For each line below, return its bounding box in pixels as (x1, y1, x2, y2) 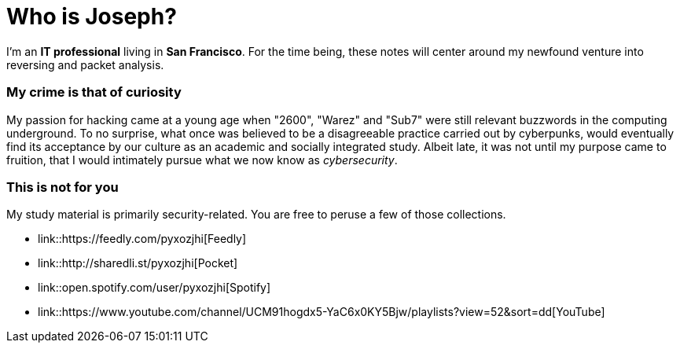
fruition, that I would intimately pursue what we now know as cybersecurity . (6, 152, 398, 167)
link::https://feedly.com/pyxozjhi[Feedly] (38, 232, 247, 246)
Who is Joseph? (6, 3, 177, 30)
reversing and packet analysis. (6, 57, 164, 72)
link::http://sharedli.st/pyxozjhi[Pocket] (38, 256, 238, 270)
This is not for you (6, 178, 119, 195)
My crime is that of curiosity (6, 84, 182, 101)
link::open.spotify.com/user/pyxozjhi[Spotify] (38, 281, 271, 295)
